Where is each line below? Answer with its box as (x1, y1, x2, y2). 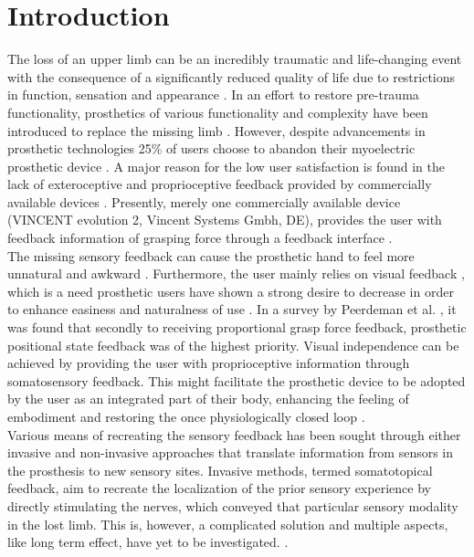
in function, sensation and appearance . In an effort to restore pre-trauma (7, 85, 419, 104)
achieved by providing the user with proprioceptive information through (7, 353, 410, 373)
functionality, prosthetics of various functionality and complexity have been (7, 102, 428, 121)
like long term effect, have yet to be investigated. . (7, 532, 289, 552)
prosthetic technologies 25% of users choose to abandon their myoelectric (7, 139, 416, 158)
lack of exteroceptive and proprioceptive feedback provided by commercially (7, 174, 432, 194)
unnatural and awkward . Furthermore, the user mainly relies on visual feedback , (7, 264, 465, 283)
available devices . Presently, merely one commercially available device (7, 192, 401, 211)
